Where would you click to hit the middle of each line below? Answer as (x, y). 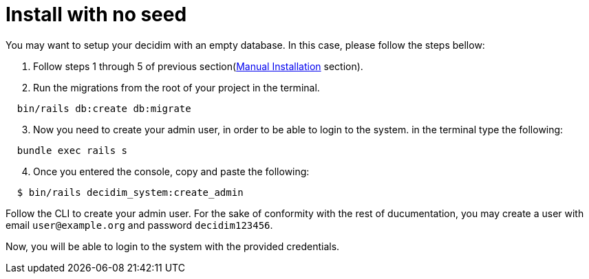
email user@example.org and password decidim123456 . (139, 225)
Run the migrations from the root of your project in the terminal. (176, 87)
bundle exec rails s (72, 150)
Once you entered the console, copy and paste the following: (171, 171)
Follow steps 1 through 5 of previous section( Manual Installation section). (198, 66)
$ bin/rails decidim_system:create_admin (130, 192)
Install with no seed (96, 14)
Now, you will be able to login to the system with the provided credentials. (173, 246)
